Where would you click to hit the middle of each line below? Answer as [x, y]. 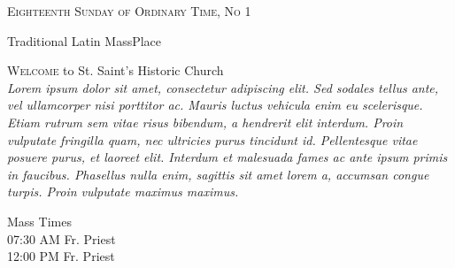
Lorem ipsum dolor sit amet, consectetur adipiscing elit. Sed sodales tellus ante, [223, 87]
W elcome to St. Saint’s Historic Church [116, 70]
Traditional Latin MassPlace [85, 40]
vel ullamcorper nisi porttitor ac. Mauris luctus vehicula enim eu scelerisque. [215, 105]
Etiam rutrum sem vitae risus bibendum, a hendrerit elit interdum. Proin [205, 122]
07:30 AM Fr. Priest [62, 238]
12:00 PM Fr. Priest [61, 256]
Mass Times [39, 221]
